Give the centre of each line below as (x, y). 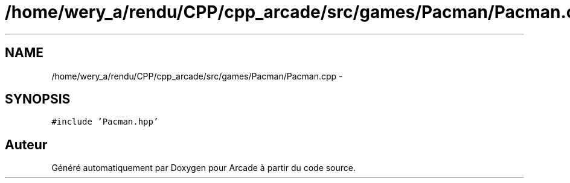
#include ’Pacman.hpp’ (105, 122)
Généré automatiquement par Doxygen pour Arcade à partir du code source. (204, 168)
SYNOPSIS (38, 99)
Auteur (26, 144)
